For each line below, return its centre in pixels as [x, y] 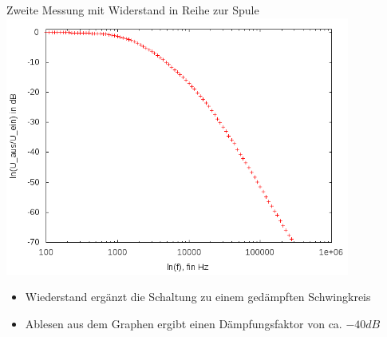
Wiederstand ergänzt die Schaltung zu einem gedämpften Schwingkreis [198, 297]
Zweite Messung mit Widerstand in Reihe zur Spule [133, 10]
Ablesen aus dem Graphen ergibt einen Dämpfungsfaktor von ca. [184, 324]
